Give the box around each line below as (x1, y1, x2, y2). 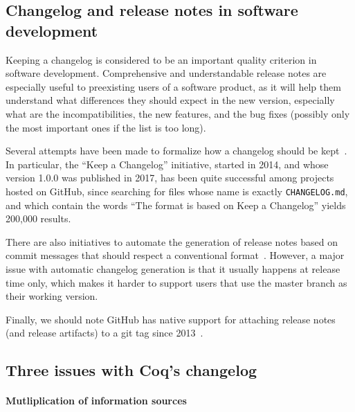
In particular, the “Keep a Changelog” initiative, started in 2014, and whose (6, 156, 329, 171)
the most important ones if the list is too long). (6, 120, 206, 134)
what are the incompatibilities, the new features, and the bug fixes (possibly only (6, 106, 350, 120)
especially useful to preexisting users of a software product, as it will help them (6, 79, 341, 93)
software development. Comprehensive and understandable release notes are (6, 66, 327, 80)
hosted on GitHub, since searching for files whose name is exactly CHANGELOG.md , (6, 183, 348, 198)
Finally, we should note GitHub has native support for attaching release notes (6, 312, 336, 326)
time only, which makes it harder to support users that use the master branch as (6, 275, 347, 289)
